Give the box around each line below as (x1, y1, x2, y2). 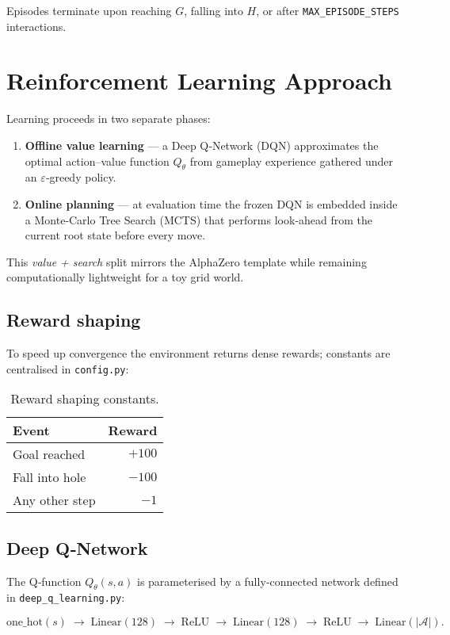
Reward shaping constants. (10, 389, 159, 408)
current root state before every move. (25, 227, 206, 243)
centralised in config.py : (6, 360, 129, 377)
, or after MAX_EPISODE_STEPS (256, 2, 399, 18)
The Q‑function (6, 572, 82, 589)
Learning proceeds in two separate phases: (6, 110, 211, 127)
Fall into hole (13, 468, 86, 487)
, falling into (184, 2, 243, 18)
